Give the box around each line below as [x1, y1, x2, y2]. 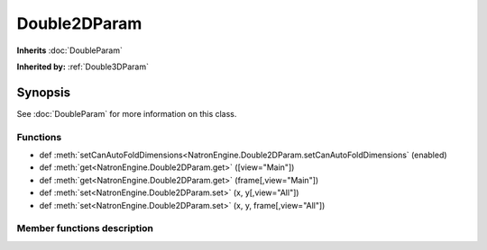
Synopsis [16, 85, 71, 100]
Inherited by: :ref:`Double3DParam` [16, 61, 149, 72]
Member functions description [16, 222, 153, 235]
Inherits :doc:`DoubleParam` [16, 45, 124, 56]
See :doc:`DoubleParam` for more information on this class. [16, 108, 237, 119]
